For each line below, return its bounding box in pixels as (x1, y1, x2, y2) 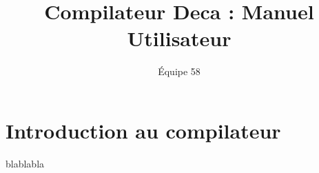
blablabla (6, 156, 45, 170)
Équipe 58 (158, 64, 200, 79)
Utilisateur (127, 24, 231, 52)
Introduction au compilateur (6, 116, 281, 144)
